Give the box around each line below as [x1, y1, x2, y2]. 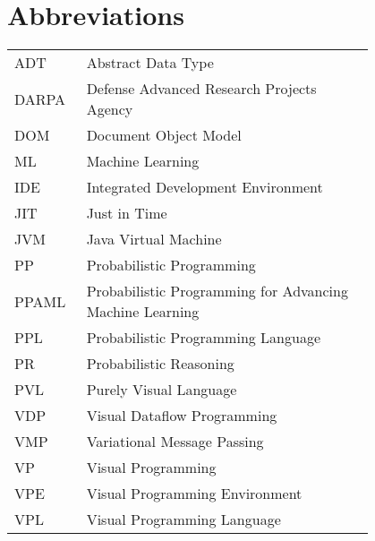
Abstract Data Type [86, 52, 214, 73]
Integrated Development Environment [86, 176, 323, 198]
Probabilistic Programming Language [86, 327, 321, 348]
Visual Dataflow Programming [86, 405, 277, 426]
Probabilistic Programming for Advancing [86, 280, 348, 302]
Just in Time [86, 202, 167, 224]
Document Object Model [86, 125, 242, 146]
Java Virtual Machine [86, 228, 222, 250]
